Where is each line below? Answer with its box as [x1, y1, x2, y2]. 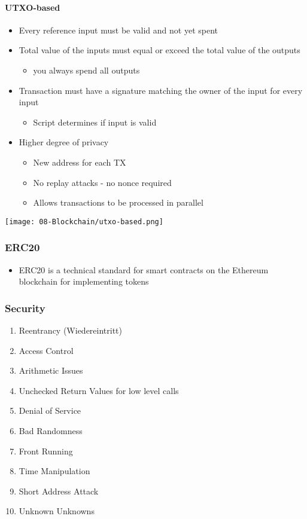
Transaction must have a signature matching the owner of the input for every [19, 84, 303, 96]
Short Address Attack [19, 484, 99, 497]
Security [5, 300, 45, 315]
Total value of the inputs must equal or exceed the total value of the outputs [19, 44, 300, 56]
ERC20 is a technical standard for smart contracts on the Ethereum [19, 263, 269, 276]
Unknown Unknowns [19, 505, 95, 517]
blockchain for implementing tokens [19, 275, 149, 288]
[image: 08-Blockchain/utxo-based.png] [5, 217, 163, 226]
